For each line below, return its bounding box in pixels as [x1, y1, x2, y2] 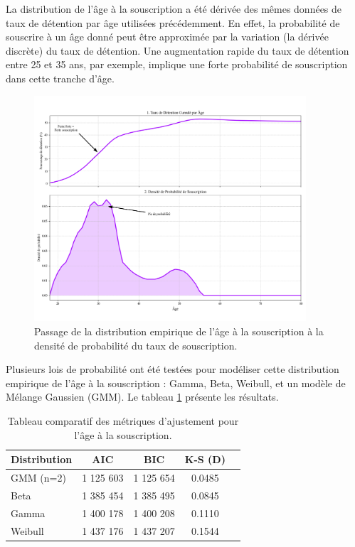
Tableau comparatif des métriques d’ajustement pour [7, 413, 239, 428]
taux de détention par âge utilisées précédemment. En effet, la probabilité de [6, 15, 340, 30]
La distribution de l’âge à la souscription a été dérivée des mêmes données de [6, 1, 342, 16]
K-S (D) [184, 452, 226, 467]
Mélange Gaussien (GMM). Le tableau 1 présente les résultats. [6, 389, 279, 404]
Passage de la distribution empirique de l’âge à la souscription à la [34, 324, 324, 339]
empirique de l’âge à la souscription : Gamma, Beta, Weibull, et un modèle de [6, 375, 346, 390]
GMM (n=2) [11, 470, 66, 485]
